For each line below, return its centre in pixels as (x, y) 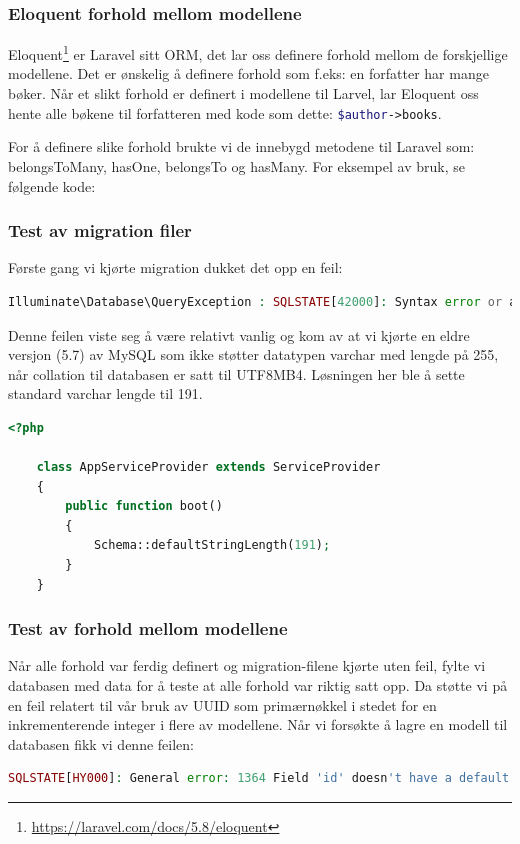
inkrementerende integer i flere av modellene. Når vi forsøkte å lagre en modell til (258, 724)
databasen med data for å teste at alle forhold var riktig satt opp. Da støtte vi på (258, 685)
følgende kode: (52, 185)
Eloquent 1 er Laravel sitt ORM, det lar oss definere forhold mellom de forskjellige (258, 52)
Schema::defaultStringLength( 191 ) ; (212, 545)
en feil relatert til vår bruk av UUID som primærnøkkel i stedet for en (222, 704)
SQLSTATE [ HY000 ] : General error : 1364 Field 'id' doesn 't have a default (259, 778)
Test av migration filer (100, 230)
